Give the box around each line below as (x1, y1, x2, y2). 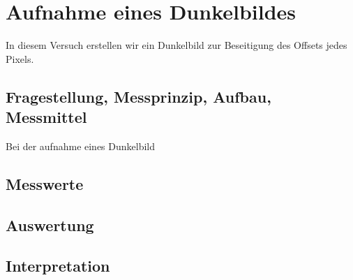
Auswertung (6, 214, 94, 235)
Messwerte (6, 172, 84, 194)
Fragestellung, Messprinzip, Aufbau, (6, 85, 271, 107)
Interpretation (6, 255, 110, 277)
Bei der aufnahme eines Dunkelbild (6, 138, 156, 153)
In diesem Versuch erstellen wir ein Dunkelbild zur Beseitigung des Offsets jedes (6, 38, 347, 52)
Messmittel (6, 106, 87, 128)
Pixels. (6, 51, 34, 66)
